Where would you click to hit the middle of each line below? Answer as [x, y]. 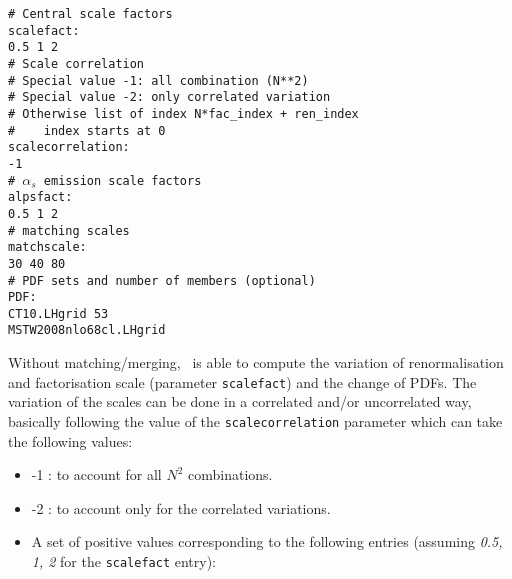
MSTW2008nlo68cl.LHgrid [87, 330]
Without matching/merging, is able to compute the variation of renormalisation [256, 362]
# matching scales [69, 230]
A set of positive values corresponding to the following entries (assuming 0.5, [267, 541]
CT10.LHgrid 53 [58, 313]
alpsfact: [40, 197]
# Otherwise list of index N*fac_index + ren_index [183, 113]
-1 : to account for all [96, 474]
